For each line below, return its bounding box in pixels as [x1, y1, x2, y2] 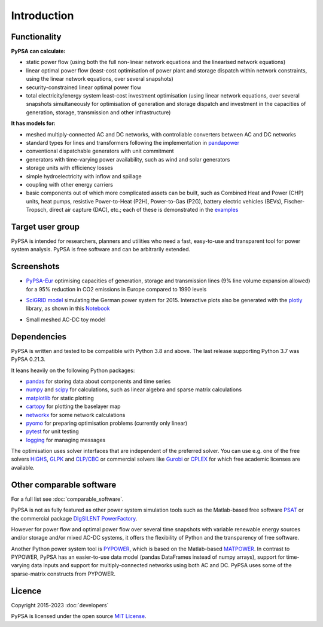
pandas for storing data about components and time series [26, 378, 171, 385]
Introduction [11, 9, 74, 22]
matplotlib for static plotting [26, 394, 94, 401]
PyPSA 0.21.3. [11, 356, 46, 363]
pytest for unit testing [26, 428, 79, 435]
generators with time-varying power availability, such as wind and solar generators [26, 156, 230, 163]
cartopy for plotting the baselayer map [26, 403, 121, 410]
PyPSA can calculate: [11, 48, 66, 55]
